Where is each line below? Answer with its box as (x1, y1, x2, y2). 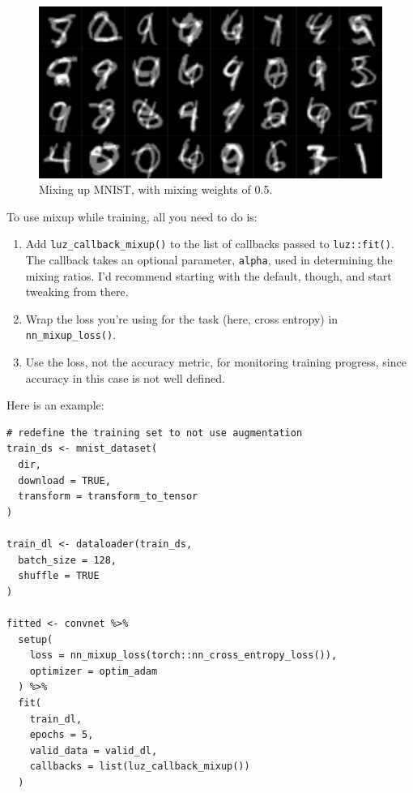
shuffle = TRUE (18, 570, 100, 582)
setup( (18, 633, 53, 645)
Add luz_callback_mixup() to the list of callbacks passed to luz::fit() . (25, 235, 394, 252)
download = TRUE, (18, 474, 111, 487)
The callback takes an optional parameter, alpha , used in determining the (25, 251, 393, 268)
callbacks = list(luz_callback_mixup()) (29, 761, 250, 773)
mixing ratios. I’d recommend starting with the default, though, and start (25, 267, 392, 284)
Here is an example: (6, 396, 104, 414)
